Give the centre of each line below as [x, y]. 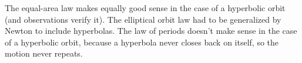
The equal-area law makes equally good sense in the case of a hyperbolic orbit [145, 8]
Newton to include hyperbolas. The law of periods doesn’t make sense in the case [151, 31]
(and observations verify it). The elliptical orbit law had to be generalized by [143, 19]
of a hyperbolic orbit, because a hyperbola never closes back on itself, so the [142, 42]
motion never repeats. [44, 53]
